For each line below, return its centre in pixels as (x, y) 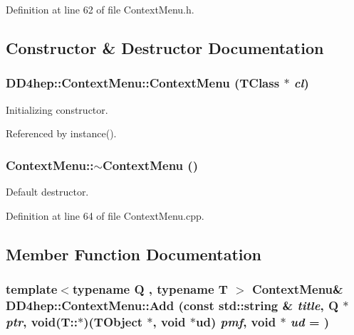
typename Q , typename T (150, 288)
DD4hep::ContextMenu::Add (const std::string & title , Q (172, 305)
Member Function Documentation (134, 254)
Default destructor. (47, 191)
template (32, 288)
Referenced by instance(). (61, 133)
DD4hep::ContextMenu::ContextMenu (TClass (143, 83)
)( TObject (113, 321)
